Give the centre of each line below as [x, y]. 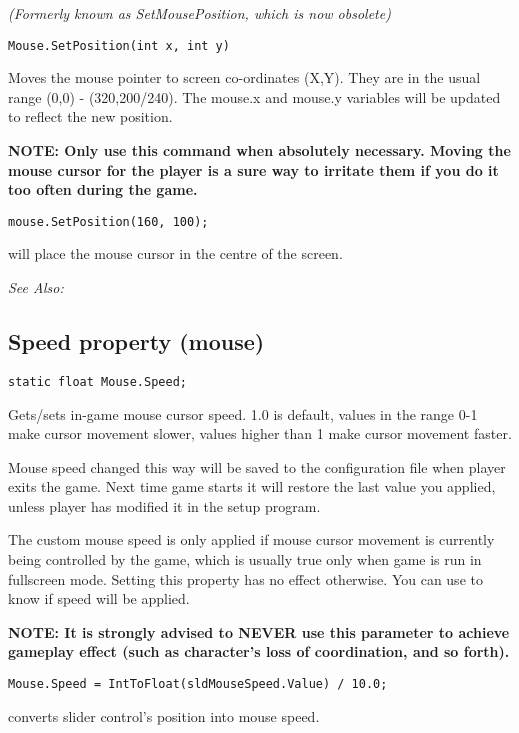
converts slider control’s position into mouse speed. [164, 715]
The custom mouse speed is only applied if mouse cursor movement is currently [251, 539]
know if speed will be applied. [99, 598]
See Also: [36, 287]
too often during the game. [103, 189]
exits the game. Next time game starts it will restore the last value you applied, [252, 486]
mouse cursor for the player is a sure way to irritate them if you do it [253, 169]
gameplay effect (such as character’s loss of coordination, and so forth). [259, 651]
